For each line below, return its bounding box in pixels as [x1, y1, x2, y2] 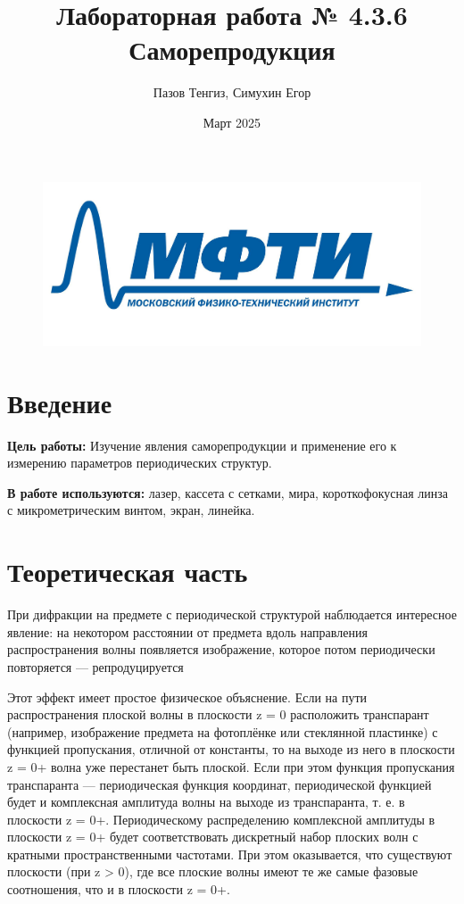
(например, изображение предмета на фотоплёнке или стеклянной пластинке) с [7, 722, 438, 741]
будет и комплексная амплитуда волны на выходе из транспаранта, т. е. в [7, 792, 405, 811]
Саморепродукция [128, 31, 336, 68]
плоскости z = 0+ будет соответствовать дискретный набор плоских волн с [7, 827, 418, 846]
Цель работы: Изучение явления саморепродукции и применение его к [7, 435, 397, 454]
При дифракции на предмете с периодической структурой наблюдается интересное [7, 605, 457, 624]
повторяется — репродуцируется [7, 657, 184, 676]
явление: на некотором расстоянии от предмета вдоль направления [7, 622, 368, 641]
